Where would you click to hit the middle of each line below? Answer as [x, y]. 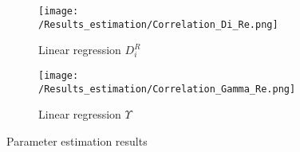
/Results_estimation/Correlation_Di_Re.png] [158, 24]
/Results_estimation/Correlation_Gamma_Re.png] [167, 89]
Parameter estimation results [77, 140]
